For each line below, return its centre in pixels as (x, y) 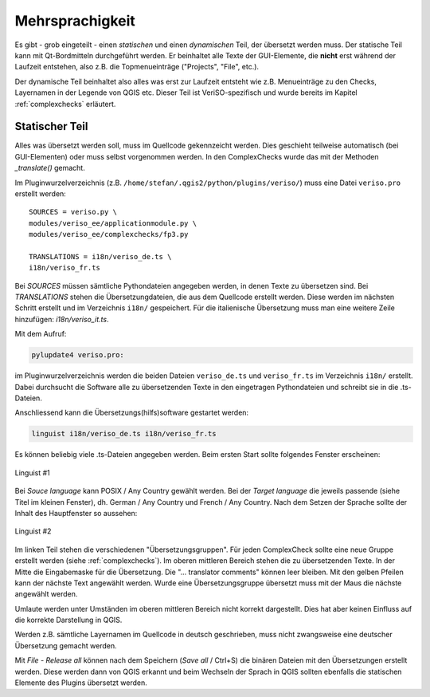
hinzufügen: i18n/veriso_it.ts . (62, 319)
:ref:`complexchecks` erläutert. (65, 104)
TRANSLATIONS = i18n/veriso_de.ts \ (100, 256)
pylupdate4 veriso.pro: (78, 355)
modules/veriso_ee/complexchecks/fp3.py (109, 234)
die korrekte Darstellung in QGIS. (68, 620)
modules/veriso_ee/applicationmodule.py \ (113, 223)
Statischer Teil (51, 126)
